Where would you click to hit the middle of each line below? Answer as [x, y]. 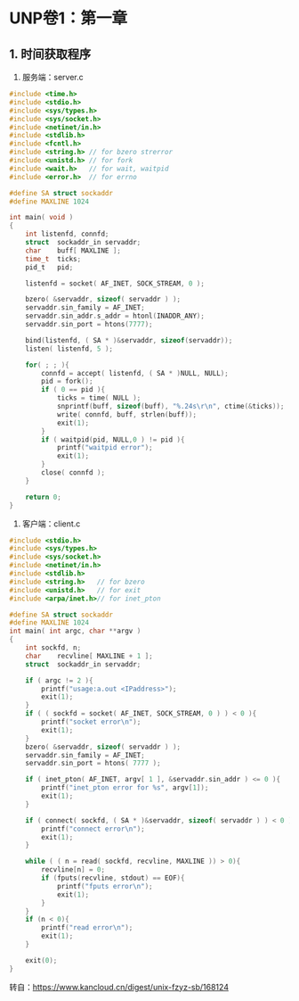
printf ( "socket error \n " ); [91, 722]
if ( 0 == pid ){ [73, 390]
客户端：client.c [51, 524]
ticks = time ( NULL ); [99, 398]
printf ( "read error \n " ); [87, 928]
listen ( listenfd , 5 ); [69, 349]
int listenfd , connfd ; [67, 234]
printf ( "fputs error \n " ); [105, 886]
